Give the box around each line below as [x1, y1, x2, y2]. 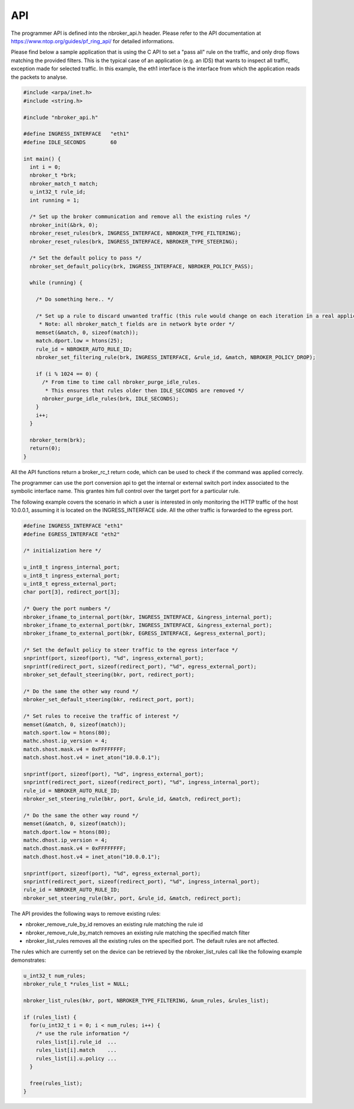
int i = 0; [29, 164, 61, 170]
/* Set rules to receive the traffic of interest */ [23, 713, 179, 719]
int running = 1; [29, 197, 80, 203]
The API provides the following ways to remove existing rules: [11, 910, 161, 917]
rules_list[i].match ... [35, 1047, 117, 1053]
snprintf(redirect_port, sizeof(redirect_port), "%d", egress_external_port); [23, 663, 257, 670]
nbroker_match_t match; [29, 180, 99, 187]
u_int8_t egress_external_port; [23, 580, 117, 587]
